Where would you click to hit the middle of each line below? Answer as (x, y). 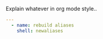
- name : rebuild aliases (43, 25)
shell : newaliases (40, 31)
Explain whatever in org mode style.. (51, 9)
